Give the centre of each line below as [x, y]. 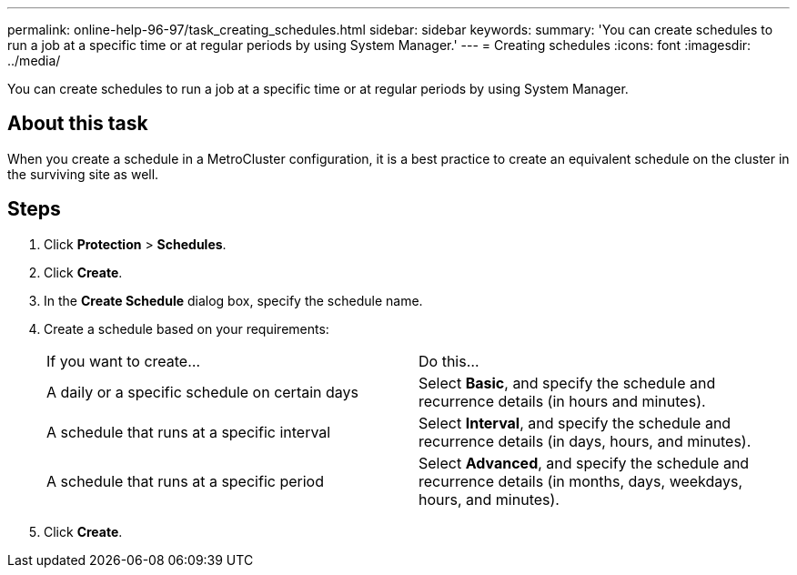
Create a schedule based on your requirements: [187, 328]
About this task [78, 124]
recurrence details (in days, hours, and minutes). [585, 441]
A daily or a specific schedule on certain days [202, 392]
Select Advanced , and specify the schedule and [584, 463]
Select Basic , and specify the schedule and [567, 383]
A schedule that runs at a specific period [185, 481]
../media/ [34, 61]
